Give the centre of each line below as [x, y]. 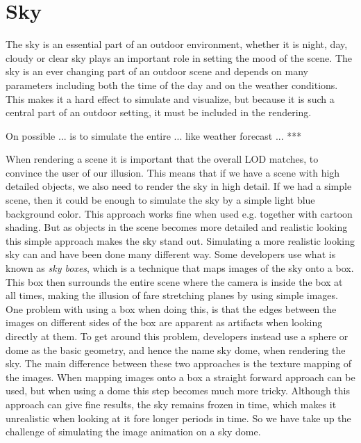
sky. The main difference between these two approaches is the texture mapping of [179, 363]
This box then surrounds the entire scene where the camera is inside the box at [174, 281]
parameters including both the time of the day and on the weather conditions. [172, 84]
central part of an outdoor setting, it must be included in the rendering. [159, 112]
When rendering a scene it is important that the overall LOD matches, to [162, 159]
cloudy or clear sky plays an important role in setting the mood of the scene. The [179, 57]
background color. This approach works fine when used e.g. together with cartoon [179, 213]
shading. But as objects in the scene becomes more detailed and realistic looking [177, 227]
